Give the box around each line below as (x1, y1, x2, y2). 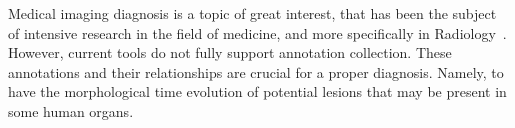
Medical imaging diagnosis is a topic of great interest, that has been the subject (8, 3, 497, 23)
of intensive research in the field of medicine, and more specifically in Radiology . (8, 22, 507, 43)
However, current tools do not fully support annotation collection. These (8, 42, 452, 63)
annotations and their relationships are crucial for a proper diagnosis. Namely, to (8, 61, 504, 82)
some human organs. (8, 100, 134, 121)
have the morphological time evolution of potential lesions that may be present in (8, 81, 507, 102)
